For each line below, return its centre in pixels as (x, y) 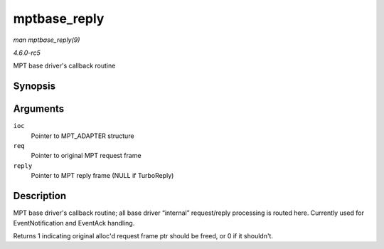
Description (40, 196)
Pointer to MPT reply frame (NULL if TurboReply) (102, 176)
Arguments (39, 109)
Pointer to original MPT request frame (86, 156)
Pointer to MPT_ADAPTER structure (82, 136)
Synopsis (34, 86)
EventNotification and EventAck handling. (74, 223)
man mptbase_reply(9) (47, 40)
